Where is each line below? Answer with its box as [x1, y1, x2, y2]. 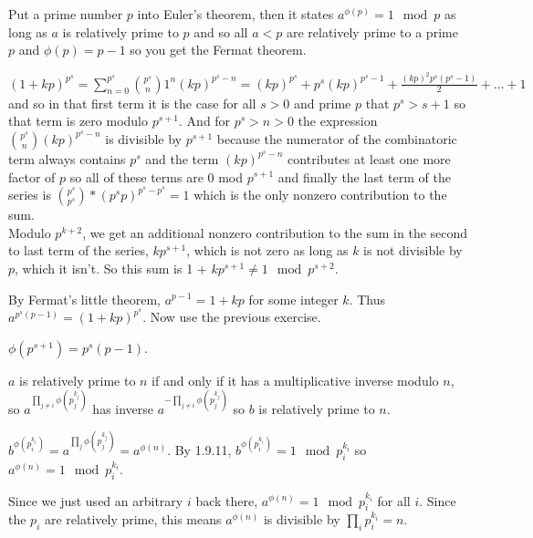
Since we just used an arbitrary [8, 491, 183, 510]
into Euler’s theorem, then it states [137, 5, 334, 23]
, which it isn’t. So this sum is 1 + [15, 258, 207, 277]
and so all [193, 22, 248, 41]
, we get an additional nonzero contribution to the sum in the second [82, 222, 468, 242]
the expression [298, 111, 378, 130]
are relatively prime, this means [44, 510, 222, 529]
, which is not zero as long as [186, 241, 349, 260]
